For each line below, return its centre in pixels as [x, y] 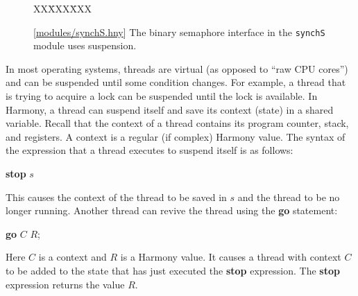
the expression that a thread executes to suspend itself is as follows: [150, 150]
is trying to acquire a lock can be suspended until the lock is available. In [162, 96]
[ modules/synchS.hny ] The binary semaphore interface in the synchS [179, 32]
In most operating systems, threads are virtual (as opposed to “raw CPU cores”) [177, 68]
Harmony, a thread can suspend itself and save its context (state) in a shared [170, 109]
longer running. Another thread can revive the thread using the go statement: [172, 210]
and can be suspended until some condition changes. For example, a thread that [176, 82]
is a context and [73, 257]
